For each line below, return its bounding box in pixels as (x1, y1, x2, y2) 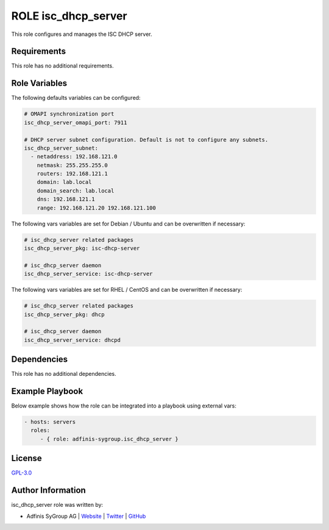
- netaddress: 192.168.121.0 (30, 153, 118, 160)
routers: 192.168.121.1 (37, 171, 108, 177)
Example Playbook (11, 386, 83, 397)
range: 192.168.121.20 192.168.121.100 (37, 204, 157, 211)
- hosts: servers (24, 419, 76, 426)
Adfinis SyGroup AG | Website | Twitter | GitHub (26, 512, 146, 520)
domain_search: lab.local (37, 187, 115, 194)
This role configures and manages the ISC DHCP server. (11, 30, 152, 38)
